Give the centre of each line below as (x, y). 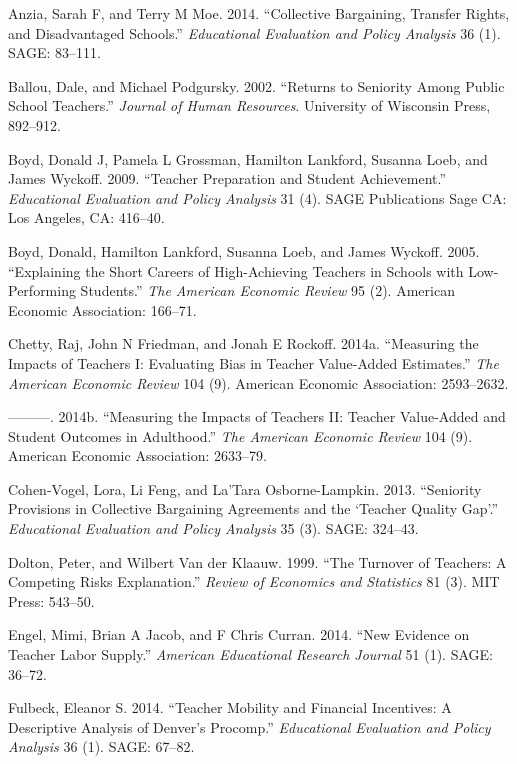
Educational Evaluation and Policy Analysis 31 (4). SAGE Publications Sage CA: (257, 197)
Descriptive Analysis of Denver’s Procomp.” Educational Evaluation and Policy (249, 726)
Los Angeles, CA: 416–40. (86, 217)
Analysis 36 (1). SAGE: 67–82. (101, 746)
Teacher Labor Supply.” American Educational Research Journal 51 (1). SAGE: (250, 654)
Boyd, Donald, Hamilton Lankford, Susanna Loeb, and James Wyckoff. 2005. (244, 250)
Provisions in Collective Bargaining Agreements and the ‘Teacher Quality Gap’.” (253, 508)
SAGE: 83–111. (54, 52)
